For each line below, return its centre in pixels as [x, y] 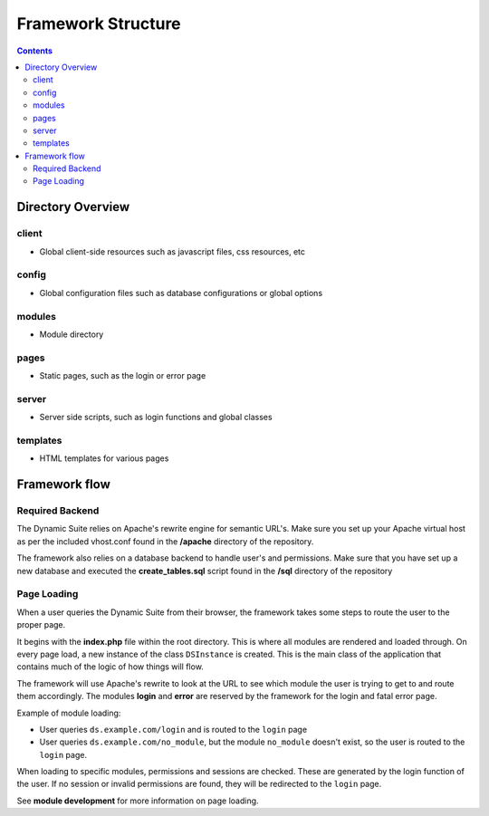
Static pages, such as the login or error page [123, 376]
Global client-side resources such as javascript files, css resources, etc [173, 251]
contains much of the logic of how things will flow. [110, 667]
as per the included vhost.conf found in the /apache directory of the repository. [165, 541]
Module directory [72, 334]
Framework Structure [99, 24]
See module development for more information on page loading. [138, 801]
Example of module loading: [69, 713]
